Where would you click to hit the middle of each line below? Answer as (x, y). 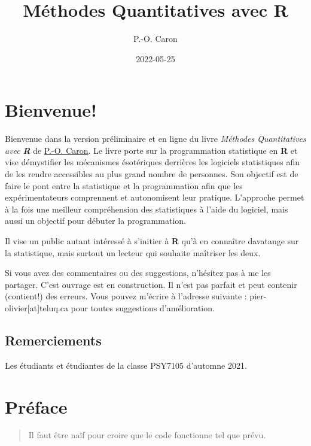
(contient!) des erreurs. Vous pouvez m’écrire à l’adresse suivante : (126, 296)
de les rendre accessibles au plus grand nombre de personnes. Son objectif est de (152, 174)
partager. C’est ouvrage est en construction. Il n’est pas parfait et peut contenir (151, 284)
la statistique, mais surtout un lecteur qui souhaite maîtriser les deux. (133, 252)
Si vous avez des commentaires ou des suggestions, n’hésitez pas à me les (138, 273)
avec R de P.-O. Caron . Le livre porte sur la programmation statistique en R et (151, 150)
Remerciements (53, 340)
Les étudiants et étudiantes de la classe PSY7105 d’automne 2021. (126, 365)
